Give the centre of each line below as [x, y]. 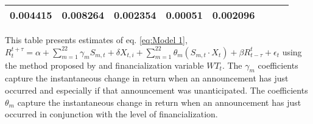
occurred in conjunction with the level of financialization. [111, 114]
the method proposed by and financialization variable [104, 65]
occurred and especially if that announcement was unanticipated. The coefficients [156, 90]
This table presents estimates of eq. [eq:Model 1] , [96, 40]
